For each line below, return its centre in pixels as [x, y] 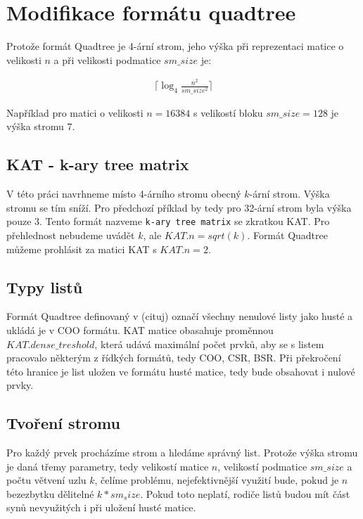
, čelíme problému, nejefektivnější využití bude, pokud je [217, 480]
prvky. [20, 385]
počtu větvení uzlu [46, 480]
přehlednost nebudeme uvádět [71, 235]
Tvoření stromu [63, 423]
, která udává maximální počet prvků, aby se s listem [209, 344]
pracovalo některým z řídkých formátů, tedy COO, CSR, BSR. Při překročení [174, 358]
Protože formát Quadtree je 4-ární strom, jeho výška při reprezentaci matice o [175, 46]
